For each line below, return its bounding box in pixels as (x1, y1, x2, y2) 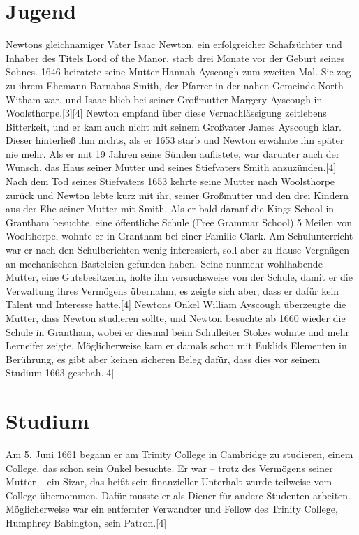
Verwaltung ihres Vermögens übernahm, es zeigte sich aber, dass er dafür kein (6, 283, 339, 298)
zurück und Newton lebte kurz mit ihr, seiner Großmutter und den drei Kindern (6, 187, 349, 202)
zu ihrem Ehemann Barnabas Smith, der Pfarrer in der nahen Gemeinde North (6, 78, 344, 92)
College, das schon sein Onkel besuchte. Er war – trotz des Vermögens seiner (6, 460, 333, 475)
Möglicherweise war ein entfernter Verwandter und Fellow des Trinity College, (6, 501, 338, 516)
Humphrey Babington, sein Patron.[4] (6, 515, 167, 530)
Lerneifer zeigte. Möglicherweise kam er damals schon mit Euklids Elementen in (6, 338, 347, 353)
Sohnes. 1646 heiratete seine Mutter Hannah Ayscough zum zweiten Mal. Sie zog (6, 64, 351, 79)
